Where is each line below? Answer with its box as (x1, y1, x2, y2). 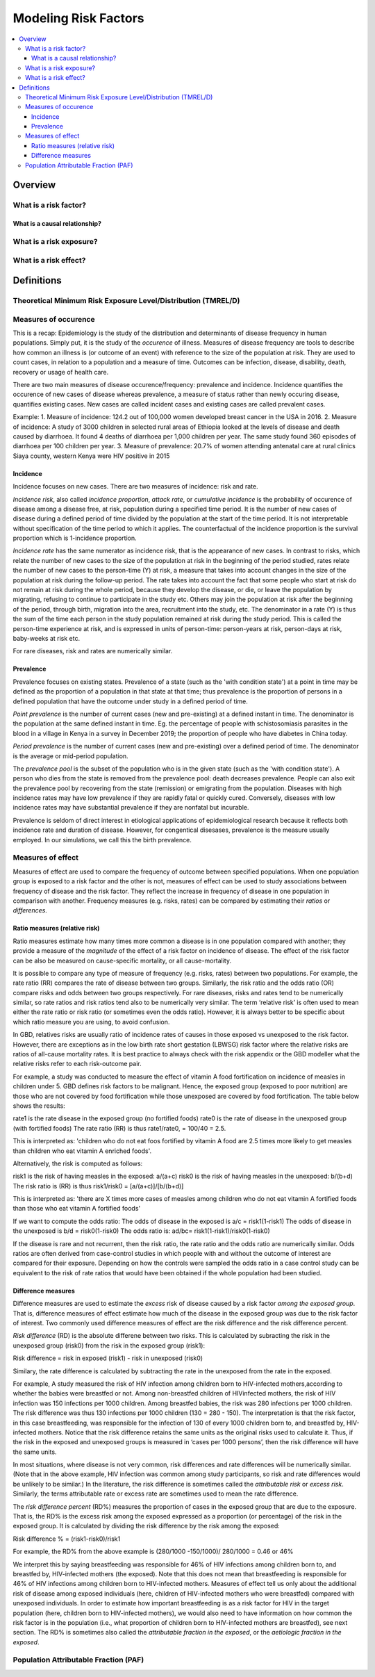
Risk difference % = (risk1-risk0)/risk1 (12, 1535, 121, 1543)
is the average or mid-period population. (12, 751, 128, 760)
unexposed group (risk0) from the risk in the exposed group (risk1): (12, 1341, 206, 1350)
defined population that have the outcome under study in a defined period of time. (12, 697, 248, 705)
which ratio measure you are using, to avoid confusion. (12, 1017, 170, 1026)
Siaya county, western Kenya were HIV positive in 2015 (12, 452, 170, 460)
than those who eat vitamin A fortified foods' (12, 1204, 141, 1213)
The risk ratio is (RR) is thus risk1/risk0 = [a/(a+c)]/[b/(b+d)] (12, 1181, 184, 1190)
